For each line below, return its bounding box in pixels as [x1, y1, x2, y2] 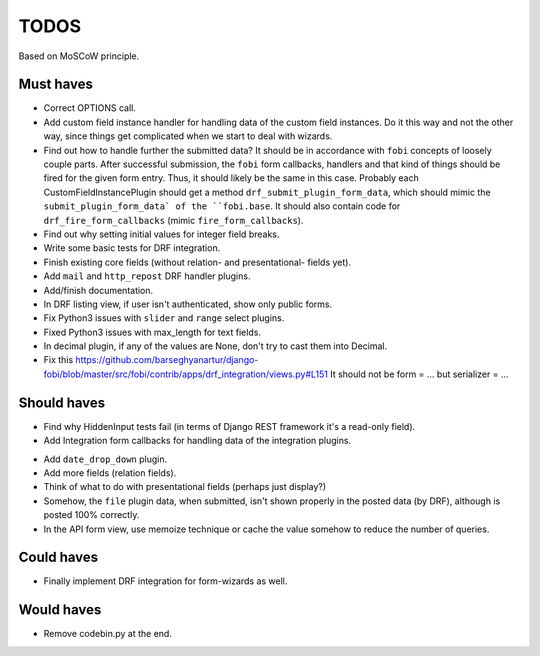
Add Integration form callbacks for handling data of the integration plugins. [43, 435, 352, 447]
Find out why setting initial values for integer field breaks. [43, 228, 280, 240]
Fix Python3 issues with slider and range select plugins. [43, 312, 285, 324]
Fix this [43, 354, 74, 366]
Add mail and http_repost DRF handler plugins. [43, 270, 251, 282]
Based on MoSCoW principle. [18, 50, 140, 62]
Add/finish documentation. [43, 284, 154, 296]
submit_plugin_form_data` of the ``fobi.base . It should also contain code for [43, 200, 401, 212]
